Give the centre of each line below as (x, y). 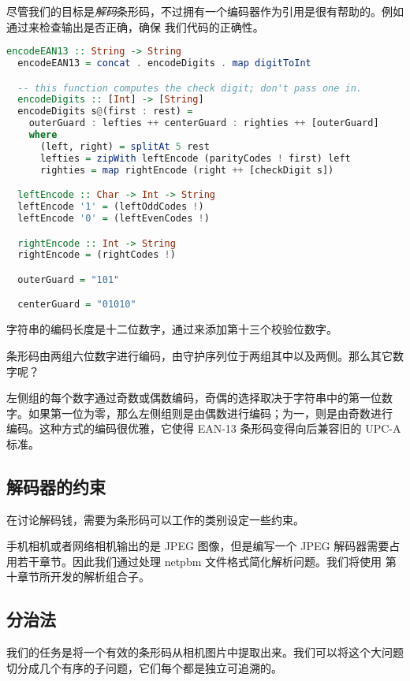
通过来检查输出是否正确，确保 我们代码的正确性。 (135, 26)
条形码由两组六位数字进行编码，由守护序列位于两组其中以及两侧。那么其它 (199, 355)
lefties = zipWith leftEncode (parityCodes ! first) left (195, 158)
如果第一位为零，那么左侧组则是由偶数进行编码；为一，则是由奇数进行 (210, 413)
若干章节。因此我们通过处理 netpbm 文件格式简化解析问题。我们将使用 (199, 561)
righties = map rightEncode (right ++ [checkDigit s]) (187, 170)
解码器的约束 (56, 486)
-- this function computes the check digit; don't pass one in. (190, 88)
